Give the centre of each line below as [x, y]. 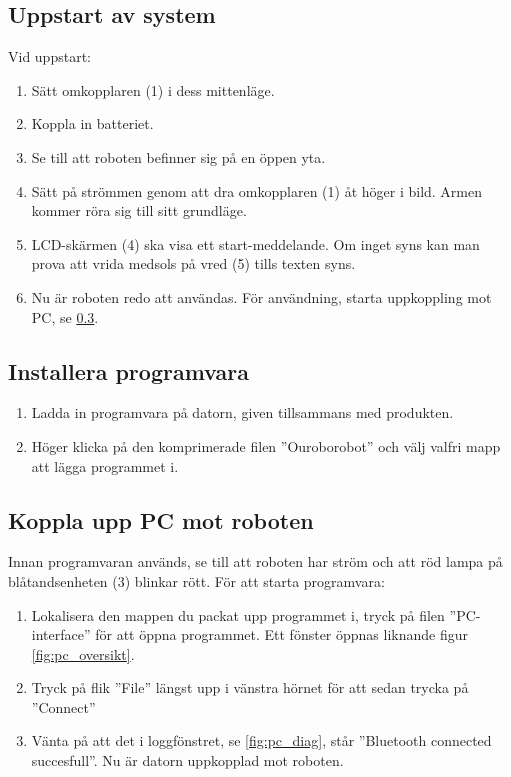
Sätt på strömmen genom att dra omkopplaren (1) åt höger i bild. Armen [257, 190]
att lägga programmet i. [105, 465]
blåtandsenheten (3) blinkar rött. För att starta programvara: [196, 580]
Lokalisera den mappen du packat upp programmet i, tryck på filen [238, 614]
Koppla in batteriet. [92, 123]
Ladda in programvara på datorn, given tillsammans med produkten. [242, 412]
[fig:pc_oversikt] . [83, 653]
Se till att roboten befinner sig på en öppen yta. [178, 156]
